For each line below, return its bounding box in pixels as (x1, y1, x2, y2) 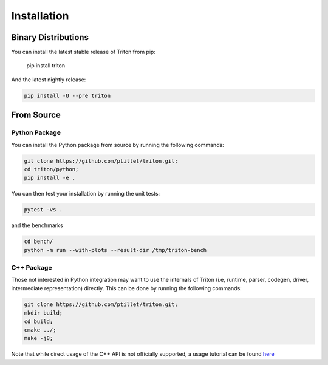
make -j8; (24, 335, 53, 342)
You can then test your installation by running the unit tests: (11, 190, 160, 197)
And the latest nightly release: (11, 76, 86, 83)
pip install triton (26, 62, 66, 69)
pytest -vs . (24, 206, 63, 213)
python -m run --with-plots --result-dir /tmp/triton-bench (24, 247, 207, 253)
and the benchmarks (11, 222, 63, 229)
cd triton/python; (24, 166, 79, 172)
